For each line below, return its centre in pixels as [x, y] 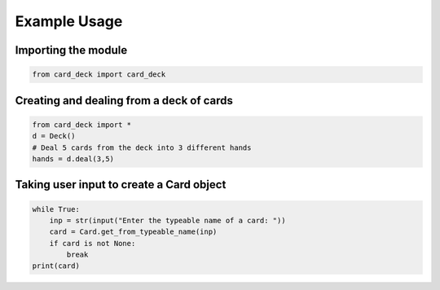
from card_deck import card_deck [99, 75]
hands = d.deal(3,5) [73, 158]
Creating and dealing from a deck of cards [124, 101]
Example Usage [69, 21]
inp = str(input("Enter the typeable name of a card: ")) [167, 220]
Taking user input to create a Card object [121, 185]
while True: [56, 209]
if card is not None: [92, 243]
